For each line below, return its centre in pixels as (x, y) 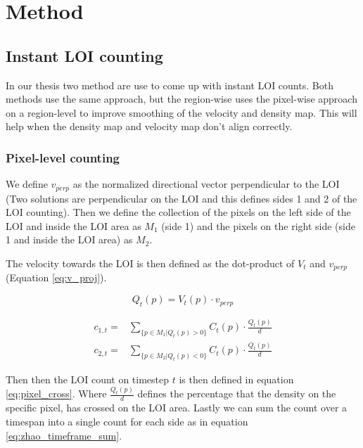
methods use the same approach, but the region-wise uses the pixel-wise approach (181, 99)
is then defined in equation (236, 379)
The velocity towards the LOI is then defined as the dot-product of (150, 263)
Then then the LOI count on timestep (88, 379)
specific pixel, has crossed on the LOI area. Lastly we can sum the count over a (177, 408)
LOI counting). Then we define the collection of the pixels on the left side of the (178, 212)
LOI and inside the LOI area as (74, 225)
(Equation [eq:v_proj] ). (56, 277)
